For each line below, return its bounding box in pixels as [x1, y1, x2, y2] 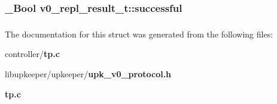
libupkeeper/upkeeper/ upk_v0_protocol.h [5, 67, 172, 80]
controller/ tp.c [5, 48, 60, 60]
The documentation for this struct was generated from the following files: [5, 27, 273, 40]
